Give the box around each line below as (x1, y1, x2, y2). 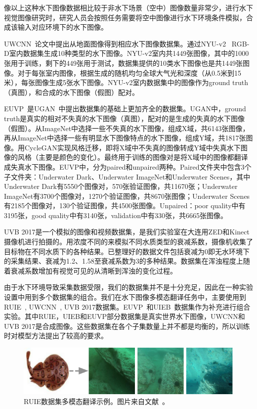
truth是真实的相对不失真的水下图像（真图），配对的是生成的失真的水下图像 (4, 113, 245, 123)
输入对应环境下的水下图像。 (17, 22, 108, 32)
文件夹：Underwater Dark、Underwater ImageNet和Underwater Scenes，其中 (10, 171, 251, 182)
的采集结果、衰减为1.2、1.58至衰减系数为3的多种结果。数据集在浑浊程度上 (4, 256, 243, 266)
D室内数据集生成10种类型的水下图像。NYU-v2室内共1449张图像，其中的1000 (4, 48, 249, 58)
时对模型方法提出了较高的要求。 (4, 330, 108, 341)
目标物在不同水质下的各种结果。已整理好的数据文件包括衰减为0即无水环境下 (4, 246, 250, 256)
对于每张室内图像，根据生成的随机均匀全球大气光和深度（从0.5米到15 (17, 67, 241, 78)
